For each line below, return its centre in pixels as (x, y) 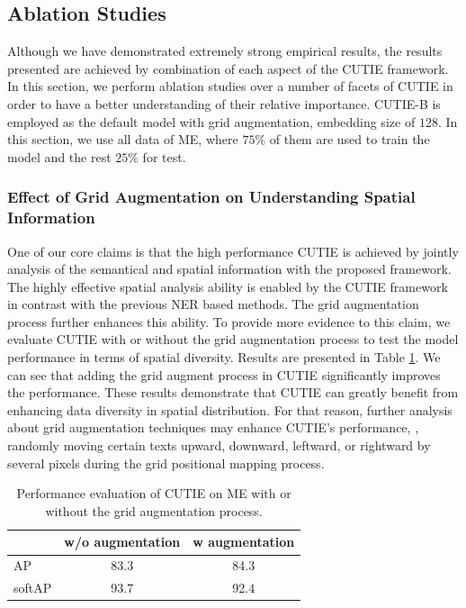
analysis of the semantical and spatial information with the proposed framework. (229, 269)
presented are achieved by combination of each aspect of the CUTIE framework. (228, 68)
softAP (33, 588)
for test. (164, 156)
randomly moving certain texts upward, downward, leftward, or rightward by (219, 445)
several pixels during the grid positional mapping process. (166, 463)
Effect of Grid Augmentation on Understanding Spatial (211, 197)
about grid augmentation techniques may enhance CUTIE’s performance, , (213, 427)
